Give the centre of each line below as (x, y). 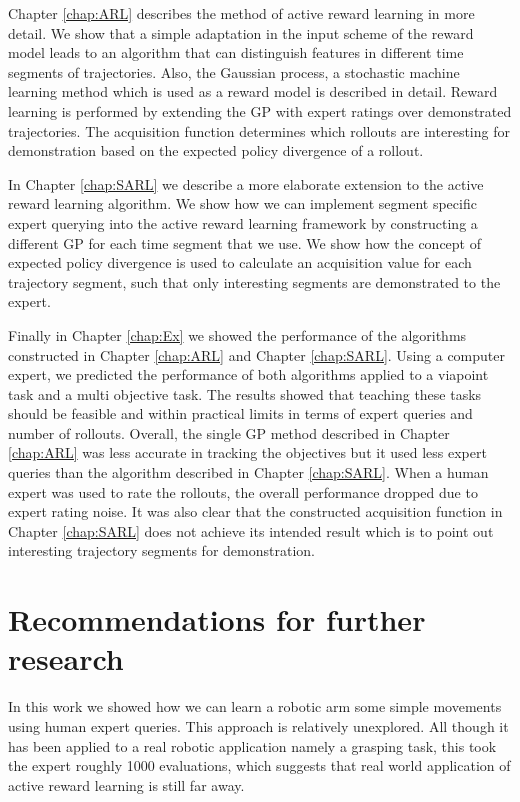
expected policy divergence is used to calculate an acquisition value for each (240, 262)
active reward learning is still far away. (126, 784)
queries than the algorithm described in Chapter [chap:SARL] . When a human (248, 472)
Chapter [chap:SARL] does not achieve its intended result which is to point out (251, 530)
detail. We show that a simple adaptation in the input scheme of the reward (241, 32)
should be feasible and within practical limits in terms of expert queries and (240, 413)
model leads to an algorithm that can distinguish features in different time (236, 52)
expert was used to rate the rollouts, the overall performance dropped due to (243, 491)
